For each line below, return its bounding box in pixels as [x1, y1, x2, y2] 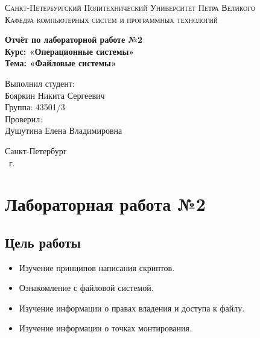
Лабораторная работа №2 [5, 192, 206, 216]
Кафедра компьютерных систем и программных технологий [5, 13, 218, 25]
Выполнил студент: [5, 77, 75, 89]
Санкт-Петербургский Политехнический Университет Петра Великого [5, 1, 256, 13]
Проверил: [5, 112, 43, 125]
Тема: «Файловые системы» [5, 57, 116, 69]
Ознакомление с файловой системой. [19, 281, 154, 294]
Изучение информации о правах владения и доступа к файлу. [19, 301, 245, 314]
